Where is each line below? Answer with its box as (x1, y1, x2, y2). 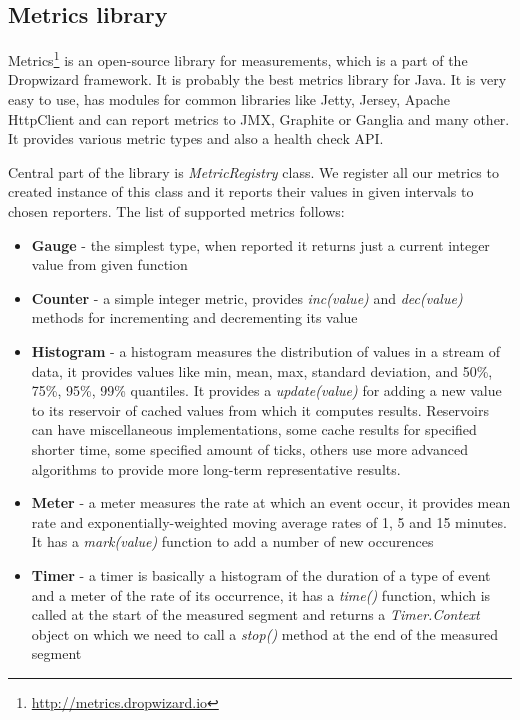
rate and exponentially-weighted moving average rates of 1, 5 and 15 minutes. (31, 511, 507, 532)
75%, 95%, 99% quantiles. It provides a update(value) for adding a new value (31, 380, 502, 401)
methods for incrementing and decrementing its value (31, 307, 358, 328)
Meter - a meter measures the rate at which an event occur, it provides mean (31, 492, 511, 513)
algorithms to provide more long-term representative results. (31, 458, 401, 479)
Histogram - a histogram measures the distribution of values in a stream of (31, 340, 500, 361)
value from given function (31, 254, 188, 275)
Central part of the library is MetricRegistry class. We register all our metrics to (8, 161, 499, 182)
